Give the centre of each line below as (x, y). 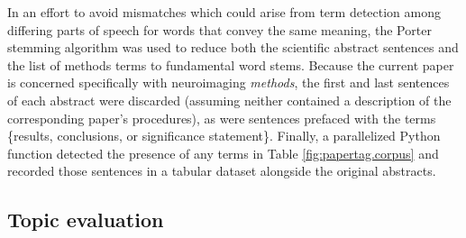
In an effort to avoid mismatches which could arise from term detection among (224, 12)
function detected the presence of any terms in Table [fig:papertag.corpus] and (223, 153)
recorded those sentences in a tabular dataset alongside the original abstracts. (222, 171)
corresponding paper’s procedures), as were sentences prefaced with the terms (222, 118)
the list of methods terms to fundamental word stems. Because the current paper (231, 64)
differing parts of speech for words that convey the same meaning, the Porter (219, 29)
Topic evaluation (86, 220)
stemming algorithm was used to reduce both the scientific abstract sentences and (233, 47)
